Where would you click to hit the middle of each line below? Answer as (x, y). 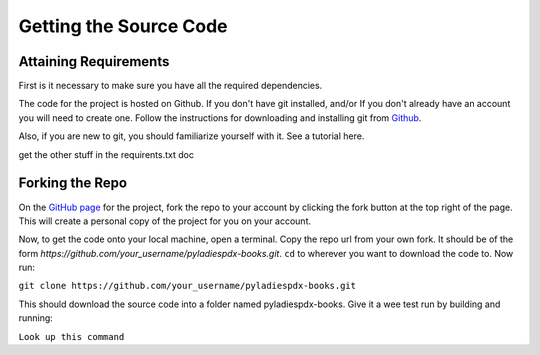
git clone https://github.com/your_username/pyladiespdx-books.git (187, 286)
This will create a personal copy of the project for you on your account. (165, 221)
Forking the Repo (73, 183)
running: (36, 318)
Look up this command (71, 336)
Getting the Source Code (123, 26)
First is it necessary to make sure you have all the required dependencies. (170, 86)
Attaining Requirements (94, 61)
